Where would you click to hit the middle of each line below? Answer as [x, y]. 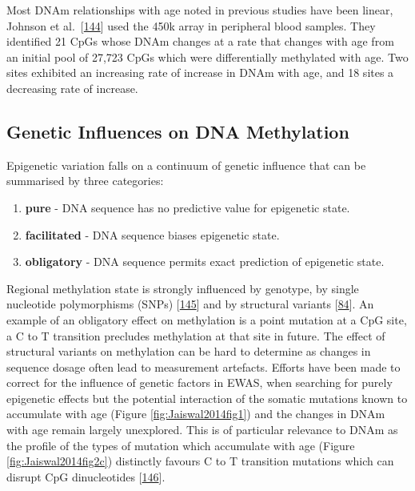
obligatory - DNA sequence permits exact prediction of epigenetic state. [205, 262]
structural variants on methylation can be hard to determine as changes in [189, 351]
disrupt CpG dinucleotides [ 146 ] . [86, 476]
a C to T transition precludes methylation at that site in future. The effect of [196, 335]
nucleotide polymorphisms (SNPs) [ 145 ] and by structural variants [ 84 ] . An [190, 304]
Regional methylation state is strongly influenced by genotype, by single [183, 288]
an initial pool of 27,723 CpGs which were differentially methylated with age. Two [207, 56]
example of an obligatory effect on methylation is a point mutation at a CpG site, [207, 319]
